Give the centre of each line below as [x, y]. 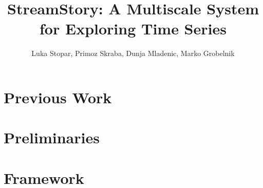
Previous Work [58, 97]
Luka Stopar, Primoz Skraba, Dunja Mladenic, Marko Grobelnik [133, 53]
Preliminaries [52, 137]
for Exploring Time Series [133, 29]
